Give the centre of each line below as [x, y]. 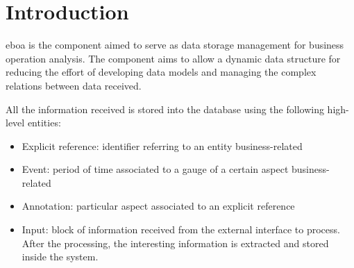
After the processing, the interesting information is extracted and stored [175, 243]
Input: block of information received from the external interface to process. [181, 229]
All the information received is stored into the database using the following [165, 109]
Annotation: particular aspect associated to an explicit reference [158, 206]
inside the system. [60, 257]
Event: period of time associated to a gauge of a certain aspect [155, 169]
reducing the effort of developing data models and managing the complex [161, 72]
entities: [44, 123]
